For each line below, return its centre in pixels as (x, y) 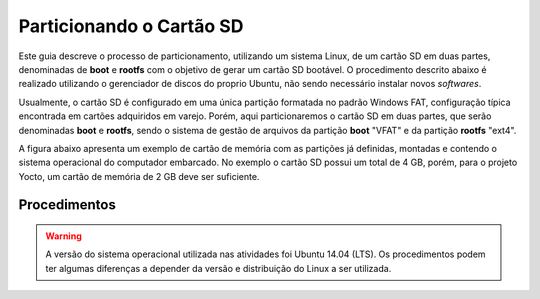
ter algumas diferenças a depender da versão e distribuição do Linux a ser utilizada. (218, 268)
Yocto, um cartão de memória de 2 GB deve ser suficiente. (139, 176)
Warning (63, 236)
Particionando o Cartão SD (131, 26)
